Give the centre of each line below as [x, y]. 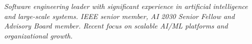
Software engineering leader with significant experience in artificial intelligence [126, 6]
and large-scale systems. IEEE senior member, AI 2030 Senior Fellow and [119, 16]
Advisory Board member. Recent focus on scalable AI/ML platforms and [116, 26]
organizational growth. [38, 35]
